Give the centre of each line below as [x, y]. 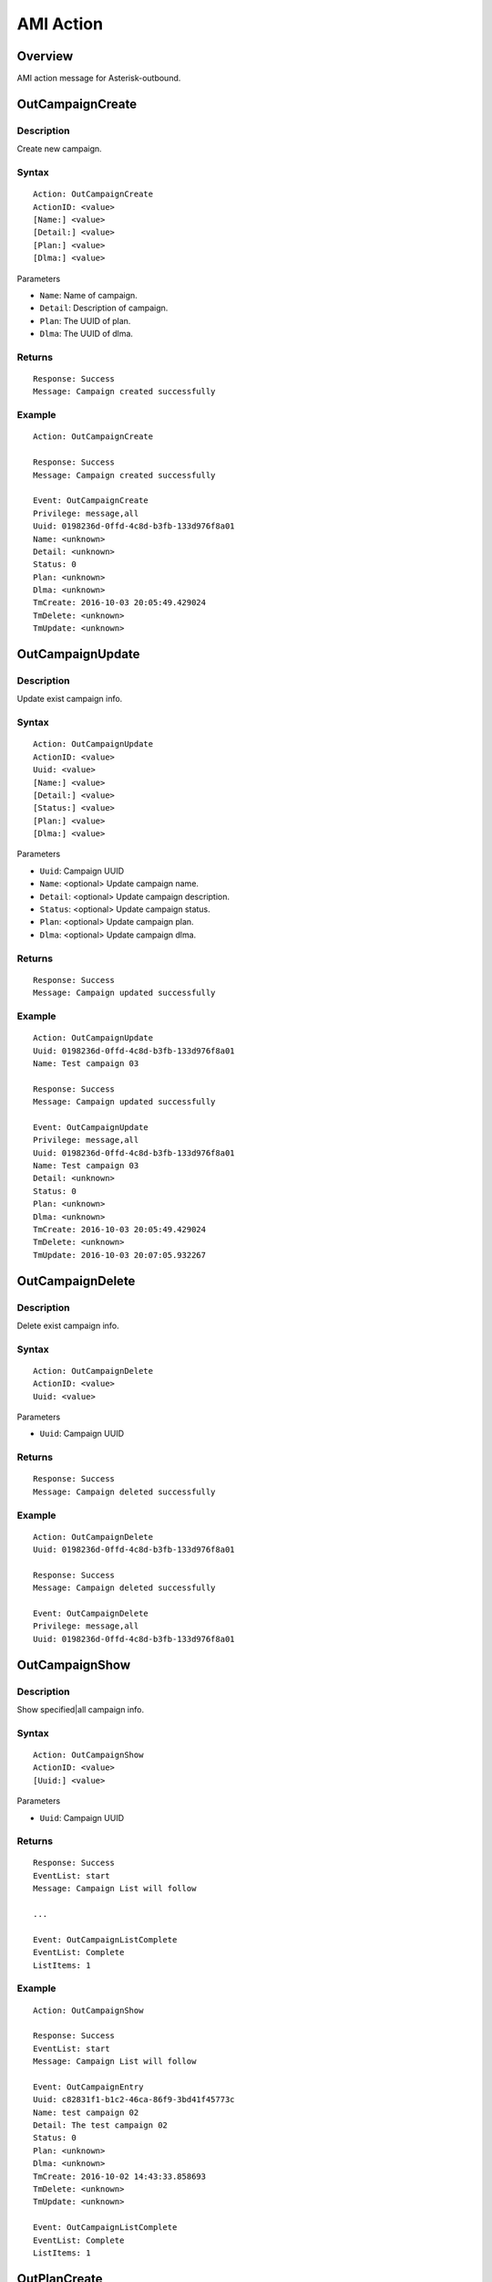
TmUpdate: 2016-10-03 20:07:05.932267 [120, 1255]
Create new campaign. [59, 149]
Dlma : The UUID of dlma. [87, 334]
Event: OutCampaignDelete [91, 1614]
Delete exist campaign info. [68, 1325]
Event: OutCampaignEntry [88, 2087]
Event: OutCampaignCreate [91, 501]
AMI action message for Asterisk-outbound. [99, 79]
